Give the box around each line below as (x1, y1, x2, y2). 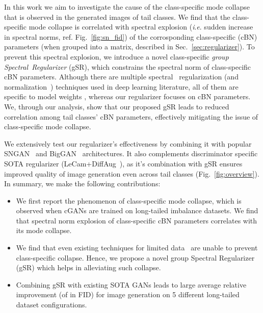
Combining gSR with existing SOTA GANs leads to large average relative (16, 279, 247, 290)
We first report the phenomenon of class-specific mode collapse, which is (16, 195, 242, 206)
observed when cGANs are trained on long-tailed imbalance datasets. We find (16, 205, 258, 216)
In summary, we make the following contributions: (4, 178, 161, 189)
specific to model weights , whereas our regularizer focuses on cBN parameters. (4, 91, 251, 102)
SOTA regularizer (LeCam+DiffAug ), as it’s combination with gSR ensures (4, 158, 243, 168)
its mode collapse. (16, 225, 72, 236)
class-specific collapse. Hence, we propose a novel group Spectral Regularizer (16, 252, 255, 263)
